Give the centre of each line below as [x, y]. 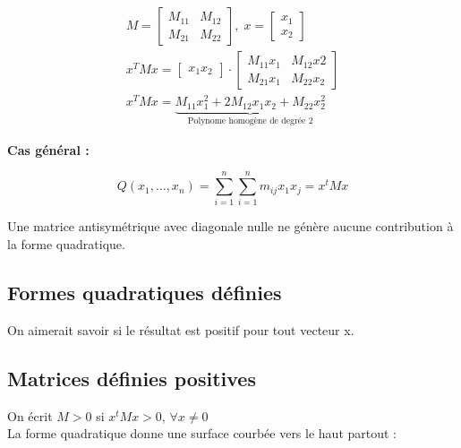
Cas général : [48, 149]
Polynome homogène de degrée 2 [250, 121]
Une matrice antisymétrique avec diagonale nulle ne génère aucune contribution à [230, 226]
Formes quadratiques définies [145, 293]
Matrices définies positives [132, 378]
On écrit [30, 415]
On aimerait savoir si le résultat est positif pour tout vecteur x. [181, 329]
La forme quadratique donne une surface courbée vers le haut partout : [202, 433]
